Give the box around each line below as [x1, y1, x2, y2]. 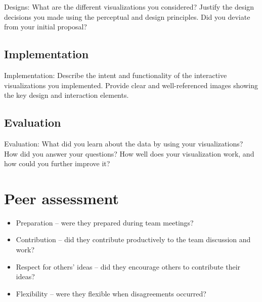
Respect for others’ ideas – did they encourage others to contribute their [16, 261, 241, 272]
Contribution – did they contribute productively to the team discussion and [16, 234, 251, 245]
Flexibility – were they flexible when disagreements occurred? [16, 288, 206, 298]
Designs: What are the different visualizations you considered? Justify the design [4, 2, 254, 12]
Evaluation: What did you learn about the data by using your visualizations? [4, 138, 243, 148]
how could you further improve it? [4, 158, 110, 169]
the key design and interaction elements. [4, 90, 129, 100]
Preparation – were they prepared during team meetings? [16, 217, 194, 228]
